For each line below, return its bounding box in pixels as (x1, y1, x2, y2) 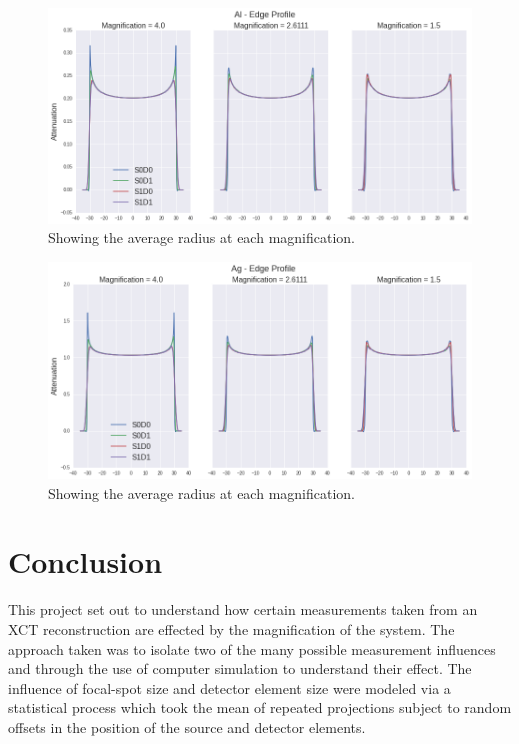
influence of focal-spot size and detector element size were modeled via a (8, 677, 451, 698)
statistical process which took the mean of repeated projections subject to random (8, 697, 512, 718)
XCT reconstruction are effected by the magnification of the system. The (8, 618, 455, 639)
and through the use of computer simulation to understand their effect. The (8, 658, 472, 679)
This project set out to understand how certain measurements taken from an (8, 599, 478, 620)
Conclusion (8, 541, 163, 582)
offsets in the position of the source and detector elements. (8, 716, 366, 737)
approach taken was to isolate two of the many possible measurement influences (8, 638, 496, 659)
